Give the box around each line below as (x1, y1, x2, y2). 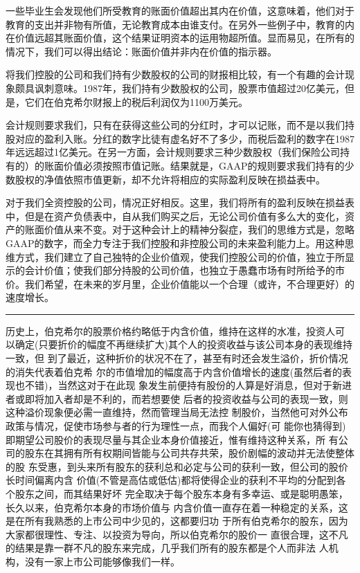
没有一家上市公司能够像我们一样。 (24, 554, 180, 568)
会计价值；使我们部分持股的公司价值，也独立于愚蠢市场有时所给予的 (24, 263, 335, 278)
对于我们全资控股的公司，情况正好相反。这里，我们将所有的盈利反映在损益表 (6, 195, 354, 210)
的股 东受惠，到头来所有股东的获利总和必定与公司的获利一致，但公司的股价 (6, 459, 348, 473)
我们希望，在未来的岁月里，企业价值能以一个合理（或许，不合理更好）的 (24, 276, 354, 291)
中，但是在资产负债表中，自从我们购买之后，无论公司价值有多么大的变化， (6, 208, 345, 223)
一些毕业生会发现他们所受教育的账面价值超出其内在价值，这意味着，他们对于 (6, 3, 354, 17)
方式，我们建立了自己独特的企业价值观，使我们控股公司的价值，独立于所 (15, 249, 345, 264)
